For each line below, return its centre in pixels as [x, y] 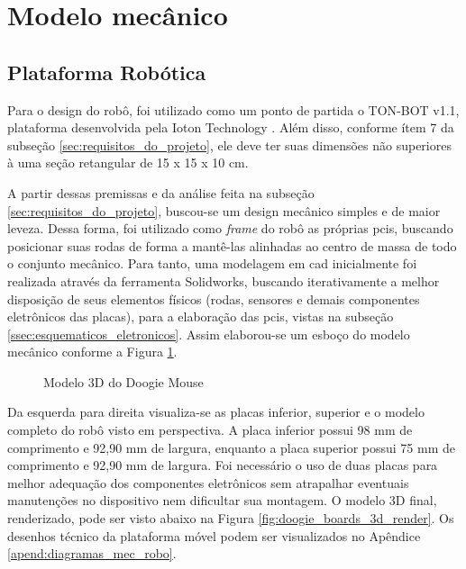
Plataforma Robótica [107, 72]
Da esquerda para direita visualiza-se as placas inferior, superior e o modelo [216, 412]
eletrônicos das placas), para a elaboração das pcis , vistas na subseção [201, 316]
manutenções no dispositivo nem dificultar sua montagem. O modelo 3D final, [222, 500]
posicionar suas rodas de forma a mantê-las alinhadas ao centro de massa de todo [232, 245]
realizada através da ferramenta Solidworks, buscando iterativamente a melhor [224, 280]
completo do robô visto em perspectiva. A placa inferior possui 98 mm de [210, 430]
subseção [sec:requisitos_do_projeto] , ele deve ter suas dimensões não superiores [229, 145]
